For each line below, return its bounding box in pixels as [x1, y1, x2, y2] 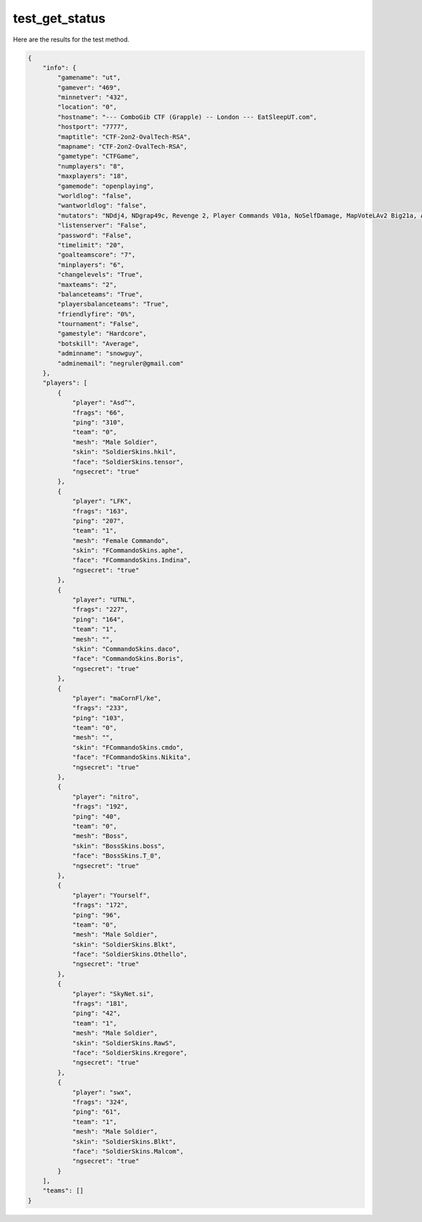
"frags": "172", [72, 901, 129, 909]
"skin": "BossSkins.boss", [72, 842, 165, 850]
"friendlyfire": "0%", [57, 310, 136, 318]
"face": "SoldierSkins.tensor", [72, 458, 184, 466]
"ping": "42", [72, 1009, 121, 1017]
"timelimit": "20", [57, 241, 124, 249]
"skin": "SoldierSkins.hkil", [72, 448, 177, 456]
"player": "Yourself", [72, 891, 151, 899]
